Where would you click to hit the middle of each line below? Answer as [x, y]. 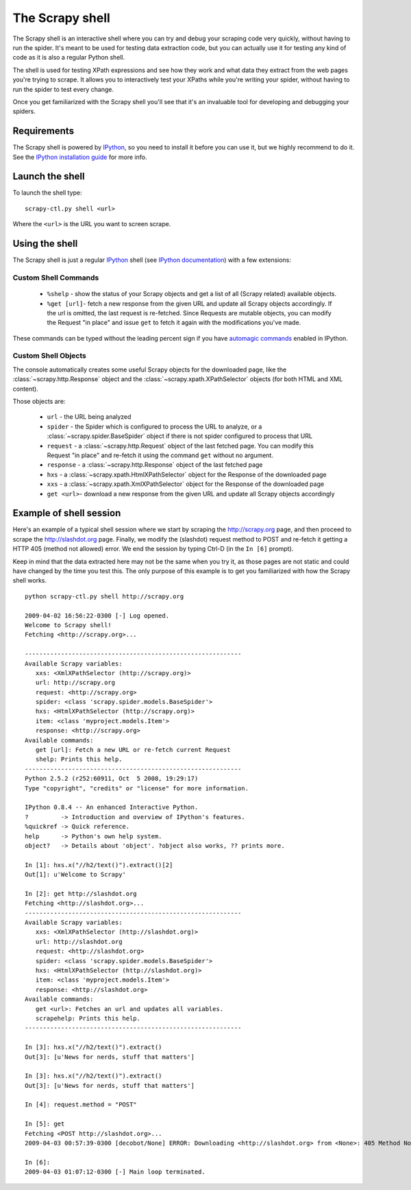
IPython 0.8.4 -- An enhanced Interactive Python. [112, 807]
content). [26, 389]
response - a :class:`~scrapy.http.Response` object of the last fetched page [155, 465]
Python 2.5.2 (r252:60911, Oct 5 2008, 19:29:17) [112, 779]
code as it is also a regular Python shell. [69, 58]
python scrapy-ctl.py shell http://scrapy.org [104, 596]
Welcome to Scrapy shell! [68, 625]
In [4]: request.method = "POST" [81, 1105]
